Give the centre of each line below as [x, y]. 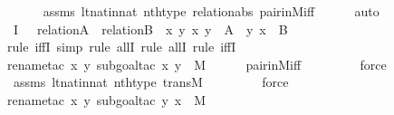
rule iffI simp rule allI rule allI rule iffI [122, 47]
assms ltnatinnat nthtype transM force [151, 82]
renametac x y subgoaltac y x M [107, 99]
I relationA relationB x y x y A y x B [150, 29]
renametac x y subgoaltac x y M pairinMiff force [197, 64]
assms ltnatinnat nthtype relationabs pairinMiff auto [211, 11]
